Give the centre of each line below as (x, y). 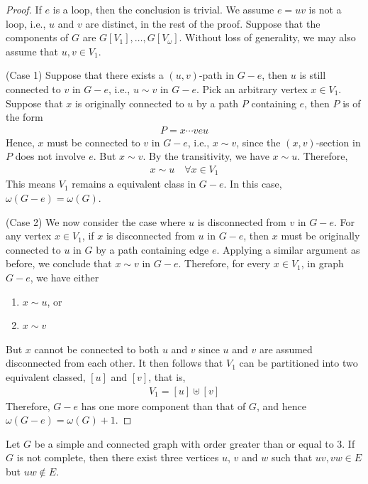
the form (24, 117)
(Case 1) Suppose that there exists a (85, 75)
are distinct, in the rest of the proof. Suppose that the (203, 23)
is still (313, 75)
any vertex (29, 236)
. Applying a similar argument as (288, 249)
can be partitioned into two (299, 363)
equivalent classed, (46, 376)
